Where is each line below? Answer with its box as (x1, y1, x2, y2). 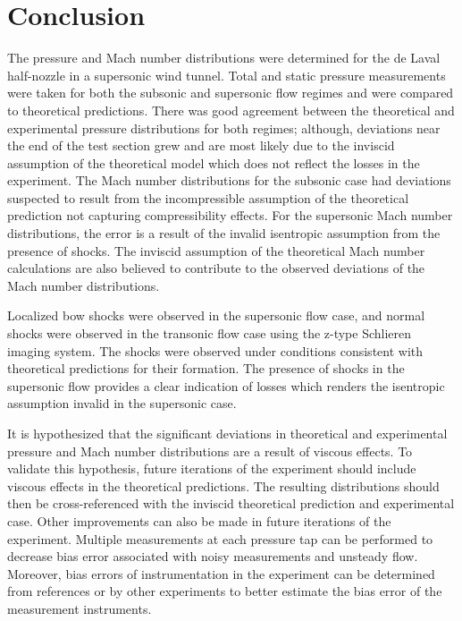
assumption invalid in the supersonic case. (7, 394, 237, 413)
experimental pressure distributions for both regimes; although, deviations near (7, 118, 441, 137)
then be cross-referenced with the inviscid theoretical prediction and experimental (7, 494, 455, 513)
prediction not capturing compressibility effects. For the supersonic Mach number (7, 206, 453, 225)
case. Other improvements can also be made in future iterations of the (7, 511, 391, 530)
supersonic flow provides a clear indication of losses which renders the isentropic (7, 376, 445, 395)
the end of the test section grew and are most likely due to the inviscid (7, 136, 395, 155)
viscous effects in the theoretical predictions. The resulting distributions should (7, 476, 440, 495)
